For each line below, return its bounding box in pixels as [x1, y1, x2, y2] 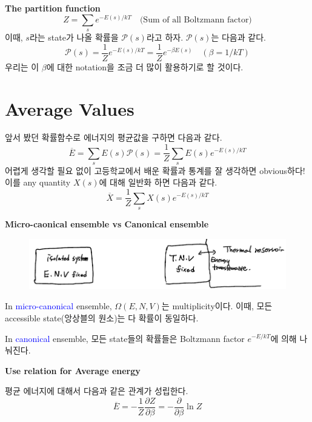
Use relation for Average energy [5, 364, 141, 377]
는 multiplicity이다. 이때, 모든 [161, 300, 273, 312]
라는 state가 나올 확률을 [29, 31, 119, 44]
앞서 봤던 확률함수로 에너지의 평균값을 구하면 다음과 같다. [5, 131, 222, 144]
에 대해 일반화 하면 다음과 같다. [99, 176, 217, 189]
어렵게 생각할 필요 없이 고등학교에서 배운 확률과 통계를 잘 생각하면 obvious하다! [5, 164, 305, 176]
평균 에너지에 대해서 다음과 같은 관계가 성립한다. [5, 384, 188, 397]
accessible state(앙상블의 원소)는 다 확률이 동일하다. [5, 311, 199, 324]
